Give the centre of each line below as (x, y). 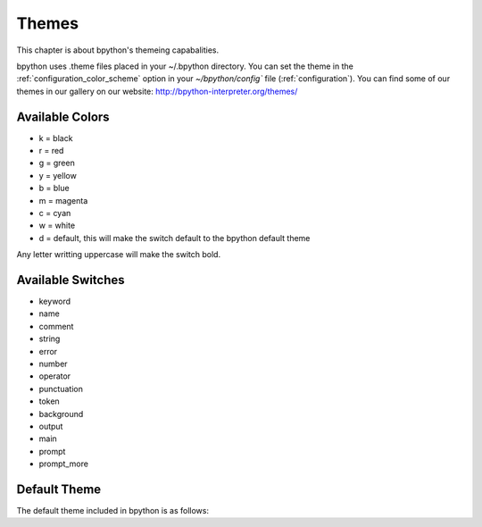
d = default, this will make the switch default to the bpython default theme (175, 238)
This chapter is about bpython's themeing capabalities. (117, 50)
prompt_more (64, 464)
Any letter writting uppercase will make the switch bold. (119, 255)
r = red (51, 151)
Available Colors (63, 117)
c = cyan (55, 213)
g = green (57, 163)
